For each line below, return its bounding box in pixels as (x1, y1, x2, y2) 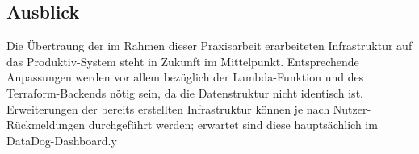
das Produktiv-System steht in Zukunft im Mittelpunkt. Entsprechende (6, 52, 359, 69)
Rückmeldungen (6, 116, 86, 133)
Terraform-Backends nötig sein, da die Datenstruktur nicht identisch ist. (6, 84, 363, 101)
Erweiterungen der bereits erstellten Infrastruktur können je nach (6, 100, 330, 117)
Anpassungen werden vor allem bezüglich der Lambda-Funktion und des (6, 69, 364, 85)
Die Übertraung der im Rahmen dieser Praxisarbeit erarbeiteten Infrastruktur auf (6, 37, 413, 54)
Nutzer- (333, 100, 371, 117)
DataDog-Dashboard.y (6, 131, 117, 148)
